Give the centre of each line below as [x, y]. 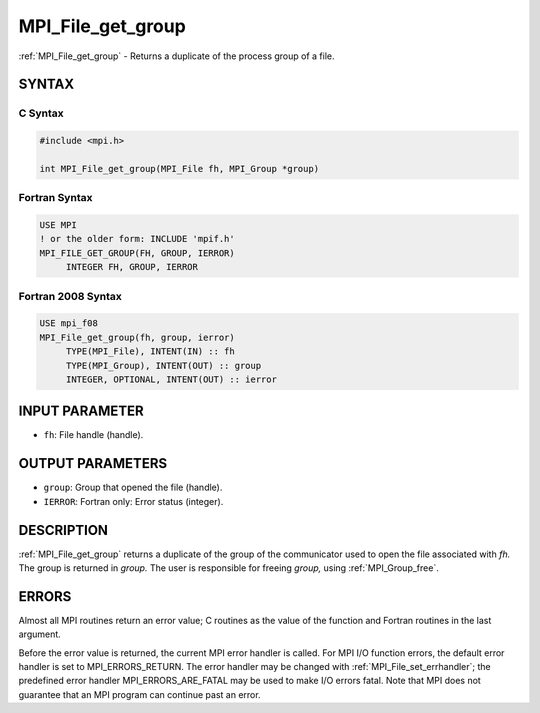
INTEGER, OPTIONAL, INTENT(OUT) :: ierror [171, 379]
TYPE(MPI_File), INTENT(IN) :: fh [150, 351]
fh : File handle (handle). [93, 435]
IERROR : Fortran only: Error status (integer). [133, 501]
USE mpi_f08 [69, 323]
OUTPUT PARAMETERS [93, 463]
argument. [40, 634]
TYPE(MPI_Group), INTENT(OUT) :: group [163, 365]
